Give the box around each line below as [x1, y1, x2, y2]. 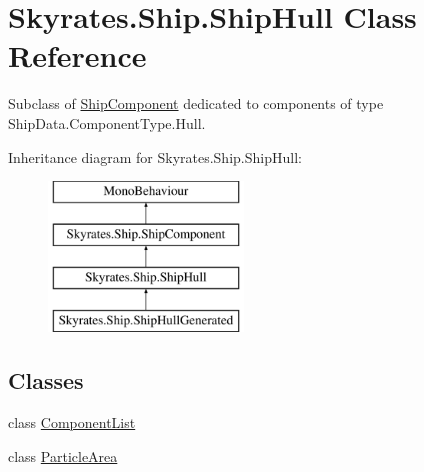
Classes [8, 365, 84, 396]
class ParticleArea [8, 445, 118, 466]
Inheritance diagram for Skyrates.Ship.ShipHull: [8, 146, 302, 167]
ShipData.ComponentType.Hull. [8, 112, 206, 133]
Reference [8, 35, 147, 76]
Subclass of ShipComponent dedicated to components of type [8, 93, 384, 114]
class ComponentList [8, 412, 136, 433]
